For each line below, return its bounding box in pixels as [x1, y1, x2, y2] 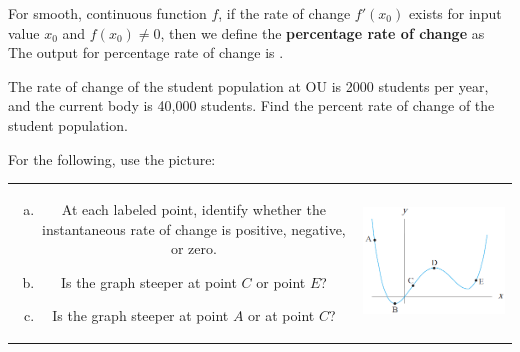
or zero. [170, 238, 217, 259]
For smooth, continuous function [8, 3, 207, 23]
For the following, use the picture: [8, 148, 216, 169]
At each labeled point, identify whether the [61, 198, 326, 219]
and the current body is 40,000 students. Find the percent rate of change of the [8, 95, 495, 116]
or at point [248, 305, 315, 326]
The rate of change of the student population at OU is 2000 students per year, [8, 75, 489, 96]
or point [256, 271, 306, 292]
